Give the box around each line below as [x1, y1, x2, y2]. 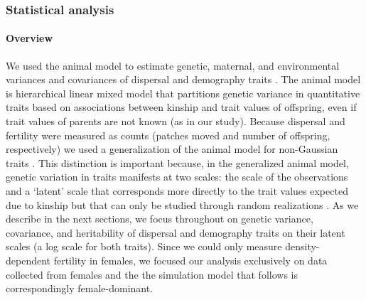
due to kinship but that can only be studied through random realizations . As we [6, 197, 359, 212]
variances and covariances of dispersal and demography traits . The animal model [6, 72, 361, 87]
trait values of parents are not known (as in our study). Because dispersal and [6, 114, 345, 129]
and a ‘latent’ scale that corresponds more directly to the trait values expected [6, 183, 348, 198]
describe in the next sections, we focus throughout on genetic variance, [6, 211, 313, 226]
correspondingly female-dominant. [6, 281, 154, 296]
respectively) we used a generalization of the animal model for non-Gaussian [6, 141, 338, 156]
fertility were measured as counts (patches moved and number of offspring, [6, 127, 330, 142]
